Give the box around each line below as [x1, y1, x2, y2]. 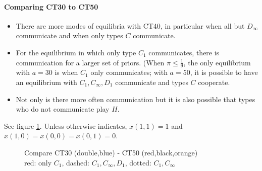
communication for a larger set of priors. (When [16, 57, 165, 67]
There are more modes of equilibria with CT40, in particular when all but [16, 20, 245, 31]
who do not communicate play [16, 104, 110, 114]
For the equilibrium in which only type [16, 47, 136, 57]
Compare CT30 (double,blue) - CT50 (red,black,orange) [24, 147, 198, 157]
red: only [24, 157, 52, 167]
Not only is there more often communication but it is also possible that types [16, 94, 255, 104]
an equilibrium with [16, 77, 77, 87]
